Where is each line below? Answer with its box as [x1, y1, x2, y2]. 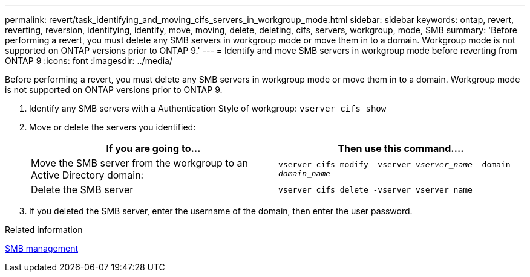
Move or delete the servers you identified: [29, 122, 196, 132]
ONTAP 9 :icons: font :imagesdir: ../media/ [5, 56, 172, 66]
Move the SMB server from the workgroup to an [31, 157, 248, 169]
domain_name [278, 169, 331, 178]
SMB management [5, 243, 79, 253]
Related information [5, 224, 83, 235]
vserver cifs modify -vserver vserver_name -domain [278, 160, 511, 169]
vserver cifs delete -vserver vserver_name [278, 185, 473, 194]
